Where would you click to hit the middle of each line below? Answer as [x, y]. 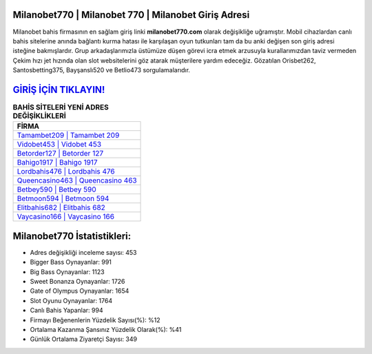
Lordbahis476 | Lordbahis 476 [66, 171]
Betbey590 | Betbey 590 [56, 189]
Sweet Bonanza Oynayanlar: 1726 [77, 282]
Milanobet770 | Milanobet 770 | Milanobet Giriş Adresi [131, 15]
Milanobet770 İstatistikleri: [72, 236]
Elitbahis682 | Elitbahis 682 [61, 208]
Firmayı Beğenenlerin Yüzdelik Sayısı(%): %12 [95, 320]
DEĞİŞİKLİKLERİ [40, 116]
